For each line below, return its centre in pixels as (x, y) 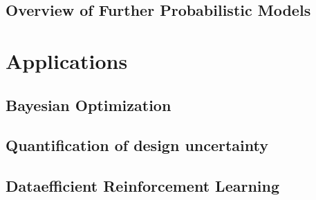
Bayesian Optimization (89, 104)
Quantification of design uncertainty (137, 145)
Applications (67, 60)
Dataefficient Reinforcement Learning (143, 186)
